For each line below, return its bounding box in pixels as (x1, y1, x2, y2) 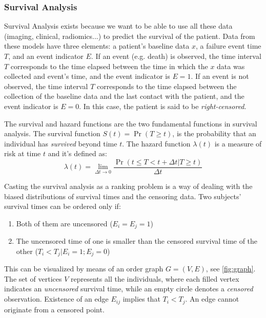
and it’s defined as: (48, 148, 107, 159)
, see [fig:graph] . (206, 263, 256, 274)
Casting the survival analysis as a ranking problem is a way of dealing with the (4, 181, 253, 191)
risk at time (4, 148, 41, 159)
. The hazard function (122, 138, 191, 149)
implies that (122, 293, 160, 304)
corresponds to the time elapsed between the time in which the (10, 60, 208, 71)
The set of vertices (4, 273, 62, 284)
